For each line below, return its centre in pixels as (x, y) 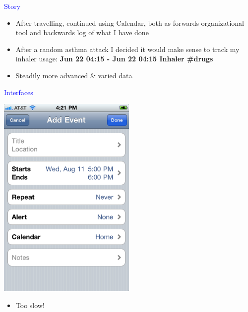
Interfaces (19, 92)
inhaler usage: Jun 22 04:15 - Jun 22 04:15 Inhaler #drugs (114, 59)
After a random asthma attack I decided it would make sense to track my (127, 49)
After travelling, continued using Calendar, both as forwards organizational (130, 23)
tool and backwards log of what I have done (82, 32)
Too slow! (30, 305)
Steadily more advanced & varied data (74, 75)
